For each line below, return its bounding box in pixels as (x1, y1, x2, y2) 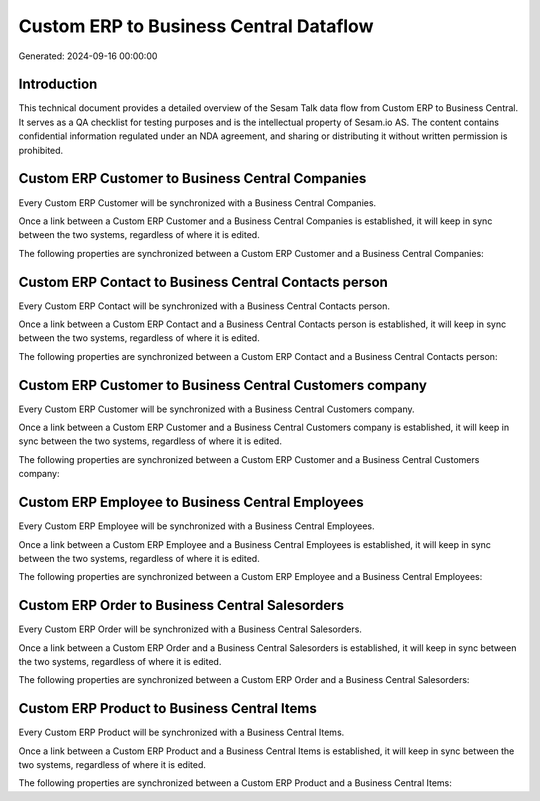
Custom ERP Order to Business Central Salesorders (18, 597, 345, 614)
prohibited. (18, 144, 64, 156)
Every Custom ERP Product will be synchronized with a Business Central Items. (18, 726, 345, 739)
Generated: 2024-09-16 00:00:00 (18, 50, 158, 62)
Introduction (18, 76, 98, 93)
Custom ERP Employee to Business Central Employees (18, 494, 364, 511)
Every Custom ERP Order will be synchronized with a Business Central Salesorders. (18, 623, 362, 635)
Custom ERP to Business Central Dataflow (18, 15, 374, 37)
